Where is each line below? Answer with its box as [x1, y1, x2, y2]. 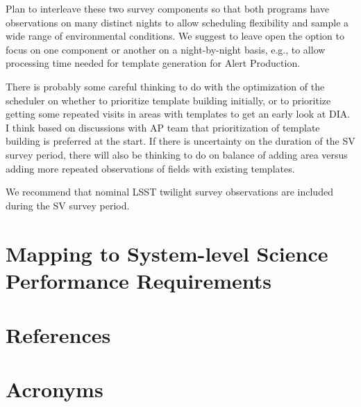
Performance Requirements [6, 266, 272, 294]
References [6, 321, 111, 349]
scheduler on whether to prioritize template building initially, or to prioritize [6, 93, 331, 107]
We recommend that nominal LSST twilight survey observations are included [6, 184, 333, 199]
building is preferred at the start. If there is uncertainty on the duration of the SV [6, 134, 355, 148]
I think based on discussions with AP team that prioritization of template [6, 120, 320, 134]
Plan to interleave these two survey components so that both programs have [6, 1, 330, 15]
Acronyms [6, 375, 103, 404]
